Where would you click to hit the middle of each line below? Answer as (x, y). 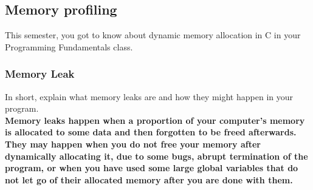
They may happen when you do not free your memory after (133, 144)
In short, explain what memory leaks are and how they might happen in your (149, 96)
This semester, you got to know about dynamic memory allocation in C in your (153, 35)
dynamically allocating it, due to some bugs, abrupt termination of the (156, 156)
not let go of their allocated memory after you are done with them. (149, 179)
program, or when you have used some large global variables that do (152, 168)
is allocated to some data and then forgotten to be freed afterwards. (151, 132)
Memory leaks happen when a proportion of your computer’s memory (155, 120)
